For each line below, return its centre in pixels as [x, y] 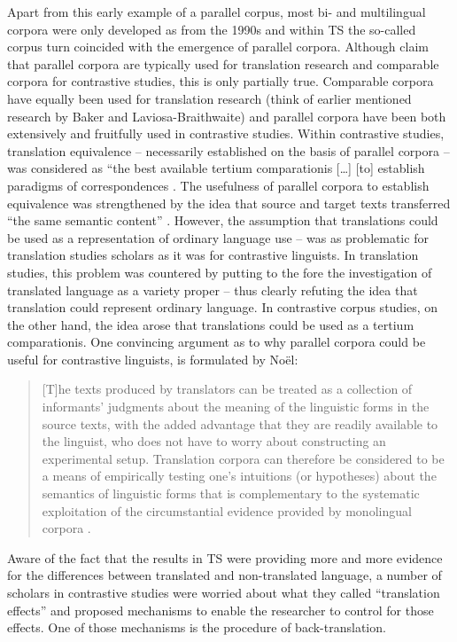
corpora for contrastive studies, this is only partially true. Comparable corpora [221, 81]
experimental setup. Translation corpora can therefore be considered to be [243, 458]
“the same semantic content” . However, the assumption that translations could [223, 220]
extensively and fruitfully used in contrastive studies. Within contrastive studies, [226, 133]
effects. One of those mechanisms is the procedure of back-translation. [197, 627]
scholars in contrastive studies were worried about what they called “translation [224, 592]
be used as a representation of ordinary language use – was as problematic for [218, 237]
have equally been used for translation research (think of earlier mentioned [209, 98]
